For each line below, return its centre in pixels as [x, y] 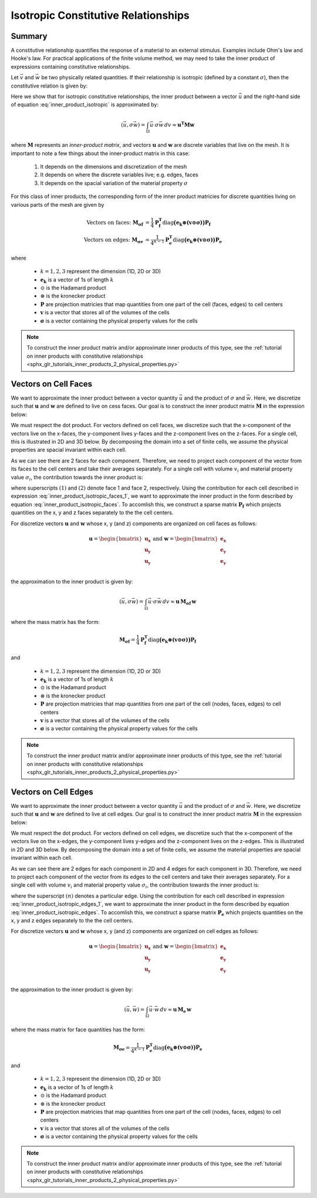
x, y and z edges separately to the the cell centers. [72, 920]
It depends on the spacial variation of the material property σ [114, 183]
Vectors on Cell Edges [52, 792]
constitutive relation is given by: [49, 86]
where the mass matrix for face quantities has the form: [78, 1030]
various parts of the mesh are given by [58, 204]
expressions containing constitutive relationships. [71, 66]
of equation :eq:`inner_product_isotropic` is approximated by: [85, 105]
